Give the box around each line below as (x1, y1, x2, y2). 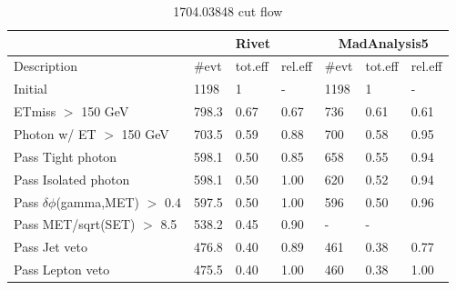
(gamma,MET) (56, 192, 140, 211)
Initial (14, 79, 47, 98)
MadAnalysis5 (338, 33, 429, 52)
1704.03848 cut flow (173, 2, 283, 20)
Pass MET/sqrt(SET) (14, 215, 136, 234)
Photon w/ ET (14, 124, 96, 143)
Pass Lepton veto (14, 260, 110, 279)
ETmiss (14, 102, 56, 121)
